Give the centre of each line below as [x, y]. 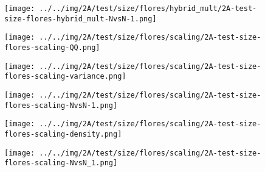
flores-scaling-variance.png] [65, 77]
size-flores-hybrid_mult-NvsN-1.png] [81, 19]
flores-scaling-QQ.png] [52, 47]
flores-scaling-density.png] [63, 134]
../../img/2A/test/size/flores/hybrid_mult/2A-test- [148, 9]
